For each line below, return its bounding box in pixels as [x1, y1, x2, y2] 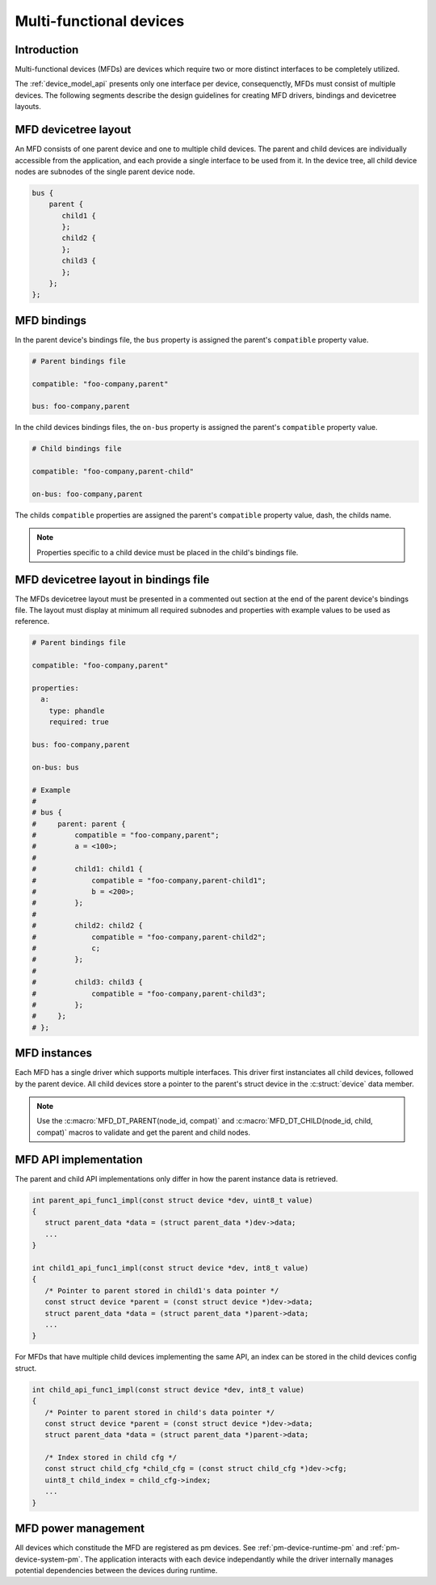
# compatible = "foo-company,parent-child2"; [31, 932, 266, 942]
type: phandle [48, 706, 105, 715]
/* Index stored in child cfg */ [44, 1453, 178, 1462]
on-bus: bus [31, 762, 80, 772]
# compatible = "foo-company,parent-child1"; [31, 875, 266, 885]
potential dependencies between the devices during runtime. [15, 1565, 218, 1575]
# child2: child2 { [31, 921, 143, 930]
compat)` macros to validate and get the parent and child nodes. [36, 1128, 250, 1137]
